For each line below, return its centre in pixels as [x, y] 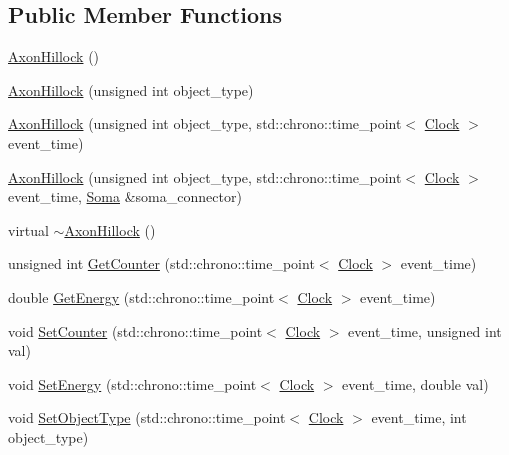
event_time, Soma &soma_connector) [125, 196]
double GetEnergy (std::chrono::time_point [141, 296]
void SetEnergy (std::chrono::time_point [132, 383]
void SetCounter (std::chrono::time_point [135, 330]
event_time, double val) [415, 383]
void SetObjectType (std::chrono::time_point [147, 417]
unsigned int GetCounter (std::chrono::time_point [161, 263]
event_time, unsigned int [425, 330]
